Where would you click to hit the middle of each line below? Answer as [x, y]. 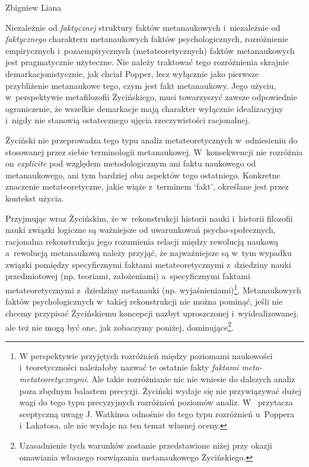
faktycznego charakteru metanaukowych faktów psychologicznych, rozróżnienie [147, 39]
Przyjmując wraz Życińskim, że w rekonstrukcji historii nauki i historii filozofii [149, 218]
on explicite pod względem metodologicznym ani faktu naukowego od [131, 163]
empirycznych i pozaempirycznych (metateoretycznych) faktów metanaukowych [150, 50]
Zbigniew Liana [34, 7]
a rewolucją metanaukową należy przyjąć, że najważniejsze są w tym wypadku [149, 253]
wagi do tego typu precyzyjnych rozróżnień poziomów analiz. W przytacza [156, 402]
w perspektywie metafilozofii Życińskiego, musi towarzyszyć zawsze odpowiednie [151, 97]
